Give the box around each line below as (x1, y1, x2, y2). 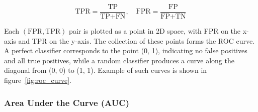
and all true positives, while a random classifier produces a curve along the (4, 55, 234, 65)
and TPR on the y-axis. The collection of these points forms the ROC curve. (18, 35, 255, 46)
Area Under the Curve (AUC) (4, 96, 130, 108)
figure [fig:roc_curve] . (4, 75, 71, 85)
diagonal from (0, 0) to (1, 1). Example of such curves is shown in (4, 65, 207, 75)
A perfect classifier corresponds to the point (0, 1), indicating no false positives (4, 45, 247, 56)
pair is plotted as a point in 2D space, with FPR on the (69, 26, 241, 36)
